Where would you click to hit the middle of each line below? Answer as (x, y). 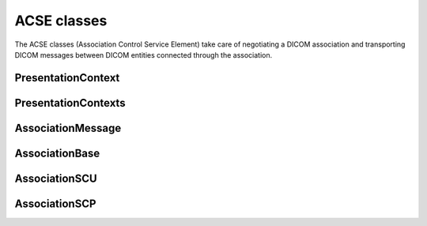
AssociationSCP (55, 203)
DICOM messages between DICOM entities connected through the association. (144, 55)
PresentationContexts (70, 103)
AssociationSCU (56, 178)
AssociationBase (57, 153)
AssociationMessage (68, 128)
